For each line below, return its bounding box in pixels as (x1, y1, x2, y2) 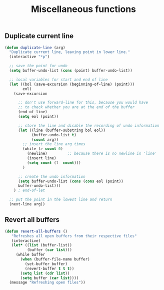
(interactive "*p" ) (9, 54, 50, 60)
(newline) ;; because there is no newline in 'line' (26, 151, 157, 156)
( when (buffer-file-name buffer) (20, 257, 90, 262)
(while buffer (15, 252, 45, 257)
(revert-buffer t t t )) (24, 266, 74, 271)
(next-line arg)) (9, 202, 45, 207)
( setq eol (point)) (17, 114, 58, 119)
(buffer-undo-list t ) (31, 132, 77, 137)
